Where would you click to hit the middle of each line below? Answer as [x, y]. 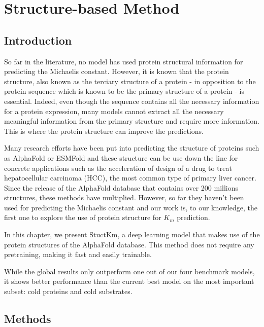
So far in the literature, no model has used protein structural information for [124, 61]
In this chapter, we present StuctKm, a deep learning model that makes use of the [132, 234]
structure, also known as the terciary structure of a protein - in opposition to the [130, 81]
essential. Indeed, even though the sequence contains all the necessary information [132, 101]
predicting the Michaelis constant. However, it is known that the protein [117, 71]
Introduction [38, 40]
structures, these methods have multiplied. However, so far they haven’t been [124, 197]
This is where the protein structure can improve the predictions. [104, 131]
